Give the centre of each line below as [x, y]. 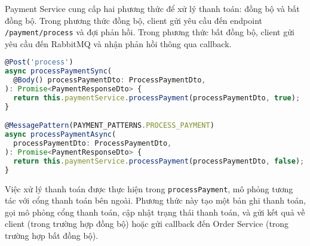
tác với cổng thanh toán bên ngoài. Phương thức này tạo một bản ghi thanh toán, [155, 200]
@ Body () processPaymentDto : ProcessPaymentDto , [110, 80]
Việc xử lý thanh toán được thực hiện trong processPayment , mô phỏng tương [149, 188]
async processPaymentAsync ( [61, 135]
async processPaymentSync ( [58, 71]
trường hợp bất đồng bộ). [52, 236]
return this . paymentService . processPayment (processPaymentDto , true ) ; [157, 98]
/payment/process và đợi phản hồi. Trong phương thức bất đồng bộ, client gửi [150, 32]
